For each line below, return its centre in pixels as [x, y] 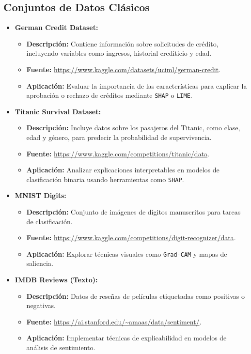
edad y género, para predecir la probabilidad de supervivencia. [119, 137]
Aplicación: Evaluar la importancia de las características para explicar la [137, 85]
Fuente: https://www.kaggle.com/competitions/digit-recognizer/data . [131, 238]
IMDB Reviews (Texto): [56, 280]
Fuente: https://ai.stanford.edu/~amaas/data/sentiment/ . [114, 321]
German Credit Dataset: [56, 27]
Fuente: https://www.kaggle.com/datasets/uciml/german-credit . [124, 69]
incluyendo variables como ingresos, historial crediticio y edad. [119, 53]
